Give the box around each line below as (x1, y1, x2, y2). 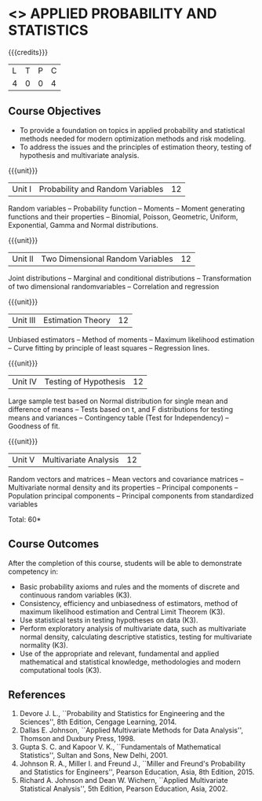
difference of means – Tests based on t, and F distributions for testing (8, 404, 234, 413)
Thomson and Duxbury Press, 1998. (19, 734, 136, 744)
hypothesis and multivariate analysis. (19, 150, 140, 160)
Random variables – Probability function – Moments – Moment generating (8, 204, 246, 213)
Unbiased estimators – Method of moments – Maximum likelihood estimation (8, 335, 255, 344)
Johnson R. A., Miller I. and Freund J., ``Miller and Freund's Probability (19, 759, 246, 769)
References (8, 688, 66, 701)
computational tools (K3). (19, 665, 102, 674)
